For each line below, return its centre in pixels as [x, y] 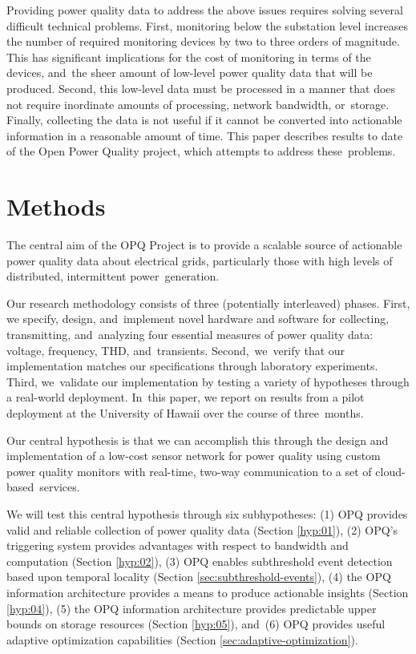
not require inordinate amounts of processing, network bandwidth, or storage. [198, 104]
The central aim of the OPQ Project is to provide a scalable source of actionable [204, 245]
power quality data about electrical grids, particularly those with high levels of [200, 260]
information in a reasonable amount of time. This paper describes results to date [205, 135]
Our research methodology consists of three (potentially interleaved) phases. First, [208, 303]
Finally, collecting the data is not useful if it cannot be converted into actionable [204, 120]
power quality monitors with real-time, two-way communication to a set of [189, 471]
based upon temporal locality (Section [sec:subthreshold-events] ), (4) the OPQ [199, 577]
